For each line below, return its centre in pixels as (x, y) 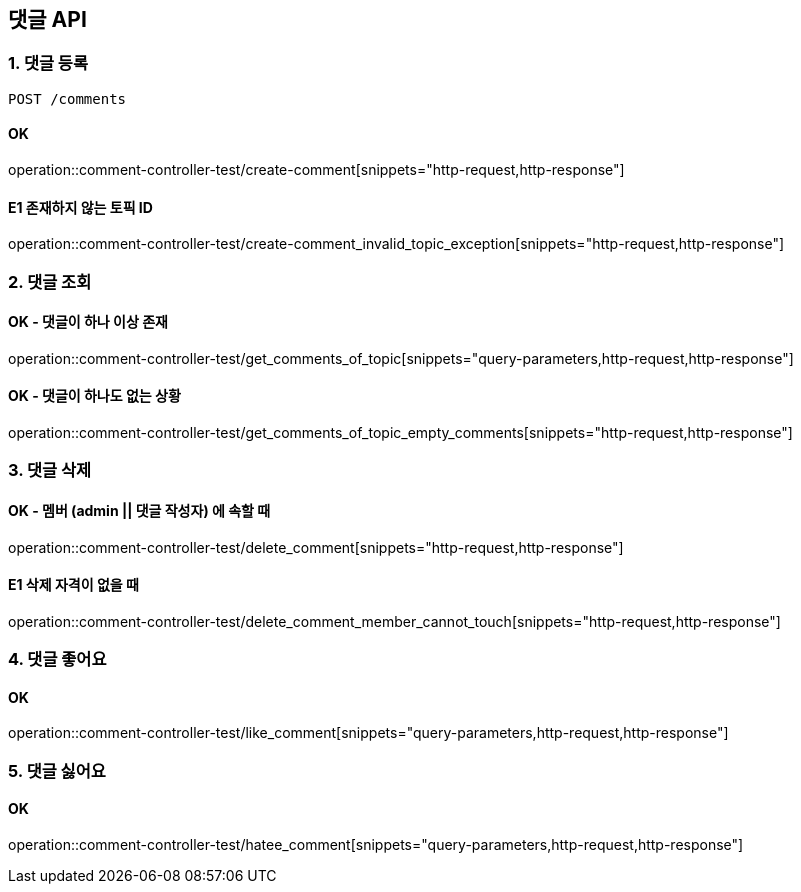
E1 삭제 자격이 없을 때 (73, 585)
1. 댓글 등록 (48, 63)
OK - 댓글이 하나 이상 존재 (88, 322)
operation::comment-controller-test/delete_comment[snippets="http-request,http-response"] (316, 547)
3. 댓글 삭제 (50, 470)
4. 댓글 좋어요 (57, 659)
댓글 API (47, 19)
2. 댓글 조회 (50, 281)
